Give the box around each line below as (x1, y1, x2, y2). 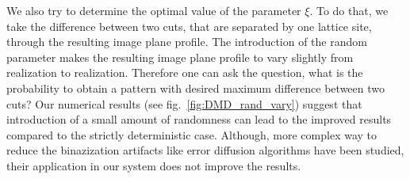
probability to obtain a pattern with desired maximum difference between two (6, 79, 385, 96)
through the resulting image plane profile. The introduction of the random (6, 33, 367, 50)
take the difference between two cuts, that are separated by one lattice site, (6, 17, 372, 34)
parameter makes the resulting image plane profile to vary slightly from (6, 48, 354, 65)
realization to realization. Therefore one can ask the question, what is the (6, 64, 363, 81)
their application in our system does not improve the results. (6, 157, 301, 173)
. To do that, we (309, 2, 389, 18)
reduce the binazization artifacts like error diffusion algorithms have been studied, (6, 142, 404, 158)
